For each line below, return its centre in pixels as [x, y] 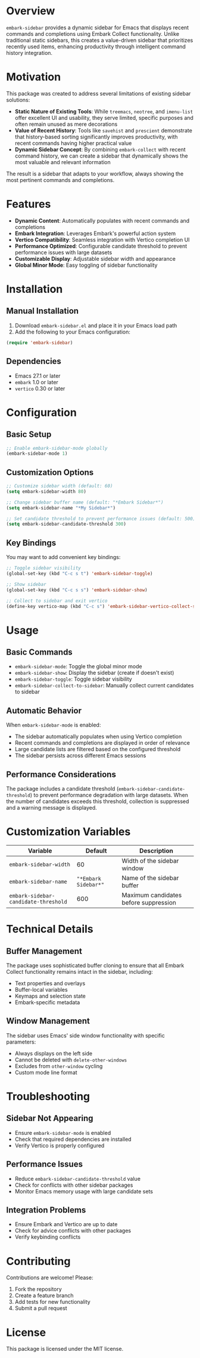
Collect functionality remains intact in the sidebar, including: [79, 971]
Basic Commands [39, 652]
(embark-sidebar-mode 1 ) [37, 454]
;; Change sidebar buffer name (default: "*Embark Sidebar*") [85, 502]
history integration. [29, 53]
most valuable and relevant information [63, 162]
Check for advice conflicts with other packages [73, 1231]
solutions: [18, 100]
